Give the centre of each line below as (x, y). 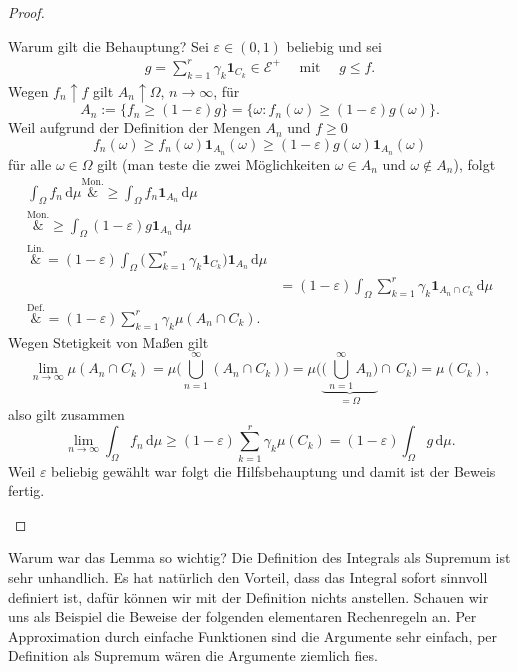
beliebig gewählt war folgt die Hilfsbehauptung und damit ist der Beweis (273, 470)
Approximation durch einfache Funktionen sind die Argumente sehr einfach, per (253, 635)
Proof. (26, 12)
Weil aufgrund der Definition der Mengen (134, 127)
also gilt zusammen (66, 413)
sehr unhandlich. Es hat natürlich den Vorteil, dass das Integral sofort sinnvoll (248, 577)
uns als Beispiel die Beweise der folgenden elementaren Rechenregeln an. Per (242, 616)
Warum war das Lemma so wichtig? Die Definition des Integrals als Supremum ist (259, 557)
